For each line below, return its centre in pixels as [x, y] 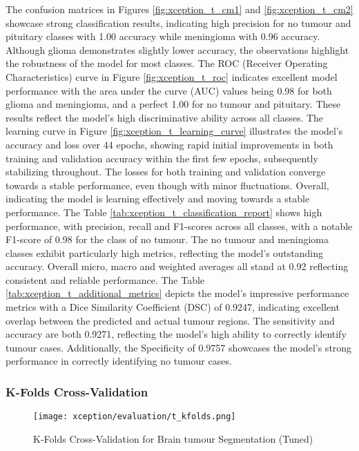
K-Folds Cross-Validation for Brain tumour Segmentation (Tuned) [173, 438]
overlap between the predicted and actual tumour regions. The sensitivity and [170, 320]
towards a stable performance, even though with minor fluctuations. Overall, [167, 185]
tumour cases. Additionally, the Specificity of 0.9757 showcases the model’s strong [179, 347]
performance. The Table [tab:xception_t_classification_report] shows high [164, 212]
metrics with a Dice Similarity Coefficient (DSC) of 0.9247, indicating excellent [173, 307]
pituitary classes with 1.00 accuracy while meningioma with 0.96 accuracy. [163, 36]
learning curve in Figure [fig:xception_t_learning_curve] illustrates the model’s [174, 131]
